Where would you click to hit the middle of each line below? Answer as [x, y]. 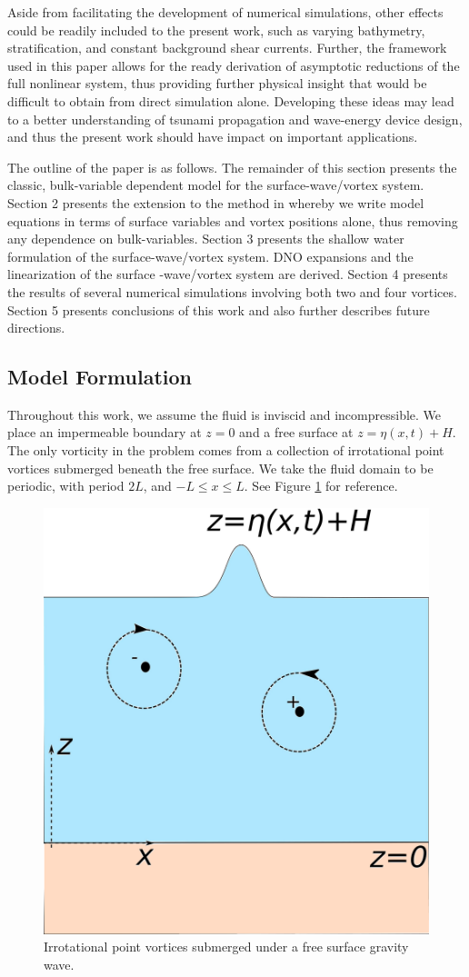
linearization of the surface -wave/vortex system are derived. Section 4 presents [228, 274]
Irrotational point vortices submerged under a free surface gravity [226, 947]
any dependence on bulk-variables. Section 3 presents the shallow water [206, 239]
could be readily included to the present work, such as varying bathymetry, [216, 30]
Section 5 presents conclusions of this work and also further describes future [219, 309]
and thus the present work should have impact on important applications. [213, 137]
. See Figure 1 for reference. [321, 486]
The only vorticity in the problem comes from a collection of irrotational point [226, 450]
